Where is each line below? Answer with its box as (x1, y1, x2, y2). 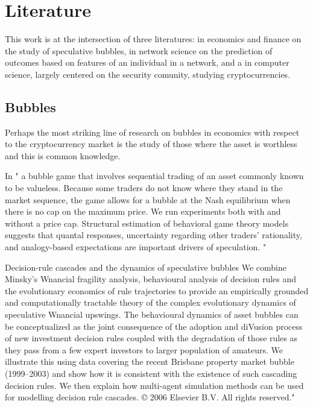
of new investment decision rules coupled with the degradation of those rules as (5, 332, 298, 344)
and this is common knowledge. (5, 149, 121, 162)
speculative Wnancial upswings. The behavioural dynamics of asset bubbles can (5, 308, 299, 321)
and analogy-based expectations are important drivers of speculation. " (5, 241, 267, 253)
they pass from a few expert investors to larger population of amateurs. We (5, 343, 283, 356)
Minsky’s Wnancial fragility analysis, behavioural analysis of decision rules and (5, 273, 297, 285)
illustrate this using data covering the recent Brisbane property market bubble (5, 355, 294, 368)
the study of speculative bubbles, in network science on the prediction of (5, 44, 273, 57)
